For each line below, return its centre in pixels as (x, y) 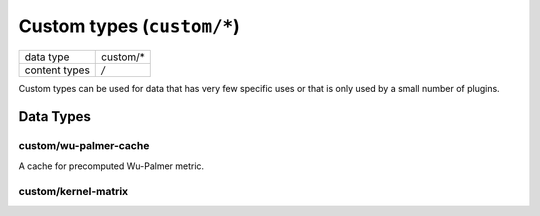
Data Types (55, 116)
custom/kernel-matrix (73, 192)
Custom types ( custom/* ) (129, 26)
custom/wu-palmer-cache (84, 146)
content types (57, 70)
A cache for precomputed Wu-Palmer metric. (111, 166)
